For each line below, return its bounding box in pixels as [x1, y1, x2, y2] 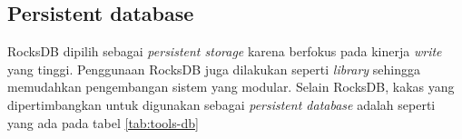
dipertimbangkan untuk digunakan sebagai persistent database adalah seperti [7, 94, 436, 114]
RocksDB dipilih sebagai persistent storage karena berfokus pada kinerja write [7, 42, 442, 61]
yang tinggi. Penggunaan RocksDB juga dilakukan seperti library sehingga [7, 59, 421, 78]
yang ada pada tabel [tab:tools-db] [7, 113, 199, 132]
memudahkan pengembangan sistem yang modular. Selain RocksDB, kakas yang [7, 77, 455, 96]
